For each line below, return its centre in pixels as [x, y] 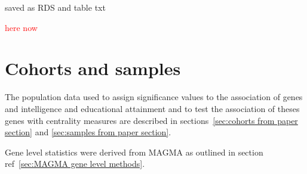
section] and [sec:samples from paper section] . [88, 132]
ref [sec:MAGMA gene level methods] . [75, 164]
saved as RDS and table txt [55, 7]
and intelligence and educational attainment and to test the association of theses [152, 108]
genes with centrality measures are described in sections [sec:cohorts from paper [151, 120]
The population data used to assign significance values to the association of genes [154, 97]
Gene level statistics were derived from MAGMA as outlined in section [134, 152]
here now [21, 27]
